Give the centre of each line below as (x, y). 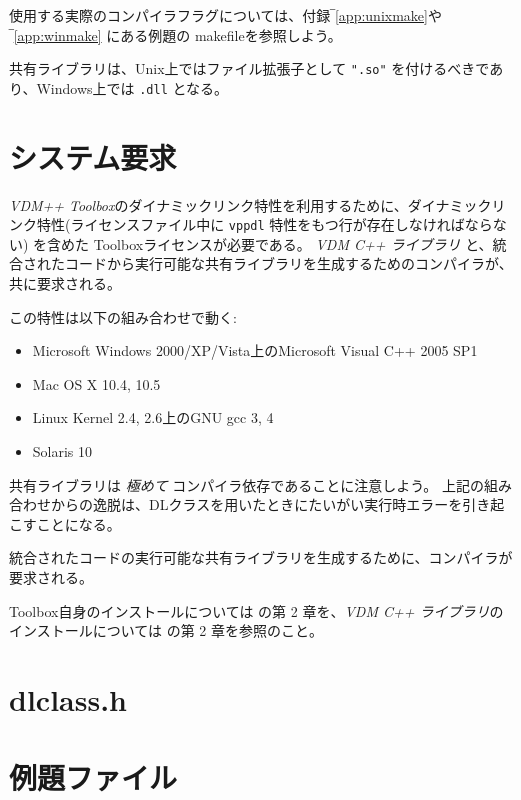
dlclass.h (68, 698)
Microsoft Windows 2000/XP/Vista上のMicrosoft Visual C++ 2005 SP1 (255, 350)
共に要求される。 (65, 283)
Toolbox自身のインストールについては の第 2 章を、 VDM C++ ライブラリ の (256, 610)
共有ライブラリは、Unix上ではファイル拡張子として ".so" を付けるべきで (249, 68)
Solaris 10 (62, 451)
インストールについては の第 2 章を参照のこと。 (166, 630)
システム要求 (93, 156)
